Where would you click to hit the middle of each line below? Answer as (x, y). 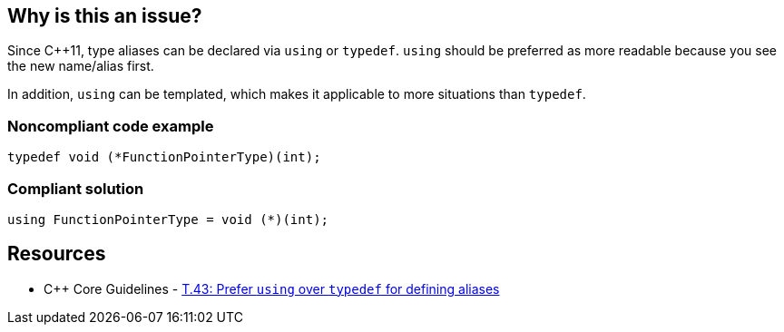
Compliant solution (76, 188)
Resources (57, 254)
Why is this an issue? (105, 16)
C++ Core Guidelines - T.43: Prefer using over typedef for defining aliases (272, 288)
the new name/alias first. (81, 66)
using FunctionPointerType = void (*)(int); (168, 219)
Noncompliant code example (111, 126)
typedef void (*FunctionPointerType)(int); (164, 157)
